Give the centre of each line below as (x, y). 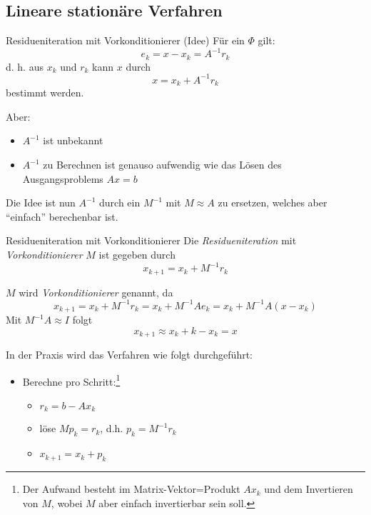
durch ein (120, 202)
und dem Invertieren (309, 489)
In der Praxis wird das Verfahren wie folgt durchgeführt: (129, 355)
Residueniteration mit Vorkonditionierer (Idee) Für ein (125, 40)
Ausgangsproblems (63, 178)
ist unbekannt (73, 140)
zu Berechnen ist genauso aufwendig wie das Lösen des (162, 165)
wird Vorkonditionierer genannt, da (96, 292)
